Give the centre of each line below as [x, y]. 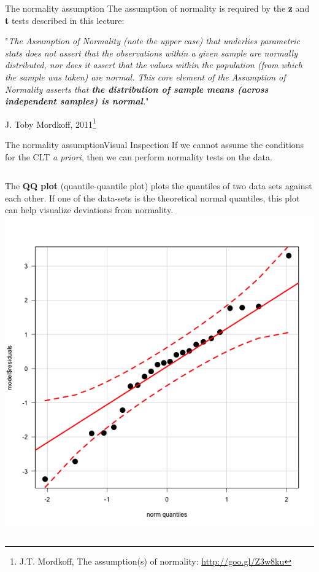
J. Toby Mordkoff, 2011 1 [51, 123]
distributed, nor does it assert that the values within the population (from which [154, 65]
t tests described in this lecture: [65, 20]
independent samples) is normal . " [77, 101]
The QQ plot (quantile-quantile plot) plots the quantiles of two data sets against [159, 186]
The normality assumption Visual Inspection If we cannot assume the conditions [155, 144]
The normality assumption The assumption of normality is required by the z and [157, 8]
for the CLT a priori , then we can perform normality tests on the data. [139, 156]
